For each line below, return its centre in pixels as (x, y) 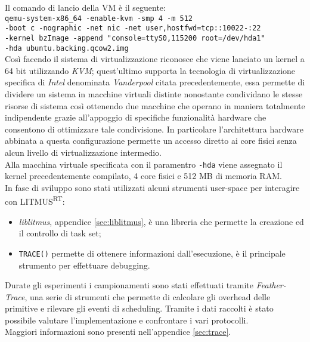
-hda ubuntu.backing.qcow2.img (67, 48)
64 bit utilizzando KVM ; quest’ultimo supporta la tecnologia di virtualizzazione (150, 70)
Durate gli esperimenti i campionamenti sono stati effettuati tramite (129, 285)
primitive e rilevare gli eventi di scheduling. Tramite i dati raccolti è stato (139, 308)
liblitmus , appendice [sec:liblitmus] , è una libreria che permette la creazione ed (161, 221)
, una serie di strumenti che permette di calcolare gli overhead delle (148, 296)
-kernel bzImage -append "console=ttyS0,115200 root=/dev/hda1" (135, 38)
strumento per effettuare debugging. (84, 265)
